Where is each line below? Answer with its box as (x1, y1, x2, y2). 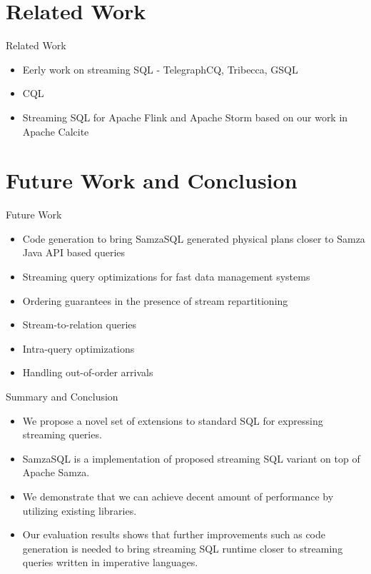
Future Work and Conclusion (6, 166, 298, 195)
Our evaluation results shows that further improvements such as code (22, 527, 326, 542)
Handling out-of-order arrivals (22, 365, 153, 380)
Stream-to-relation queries (22, 317, 137, 332)
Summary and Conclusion (6, 388, 118, 403)
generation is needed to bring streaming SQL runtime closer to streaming (22, 540, 343, 555)
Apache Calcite (22, 124, 89, 139)
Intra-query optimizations (22, 341, 135, 356)
